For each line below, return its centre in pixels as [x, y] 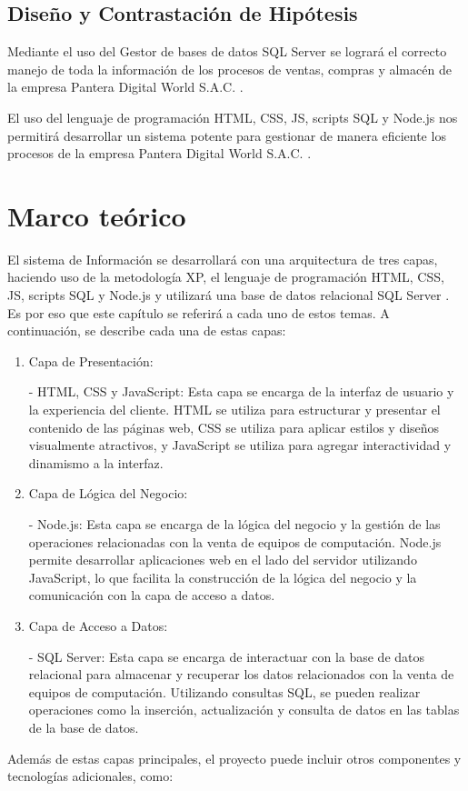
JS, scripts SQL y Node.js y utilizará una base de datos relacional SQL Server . [229, 295]
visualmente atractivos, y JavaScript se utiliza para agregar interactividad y [240, 445]
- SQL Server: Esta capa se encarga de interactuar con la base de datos [227, 656]
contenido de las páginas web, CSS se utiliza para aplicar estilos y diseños [234, 427]
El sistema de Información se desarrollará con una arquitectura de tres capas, [223, 259]
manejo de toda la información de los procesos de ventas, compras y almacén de [229, 69]
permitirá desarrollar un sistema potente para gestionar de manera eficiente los [227, 135]
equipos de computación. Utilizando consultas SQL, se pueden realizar [224, 691]
